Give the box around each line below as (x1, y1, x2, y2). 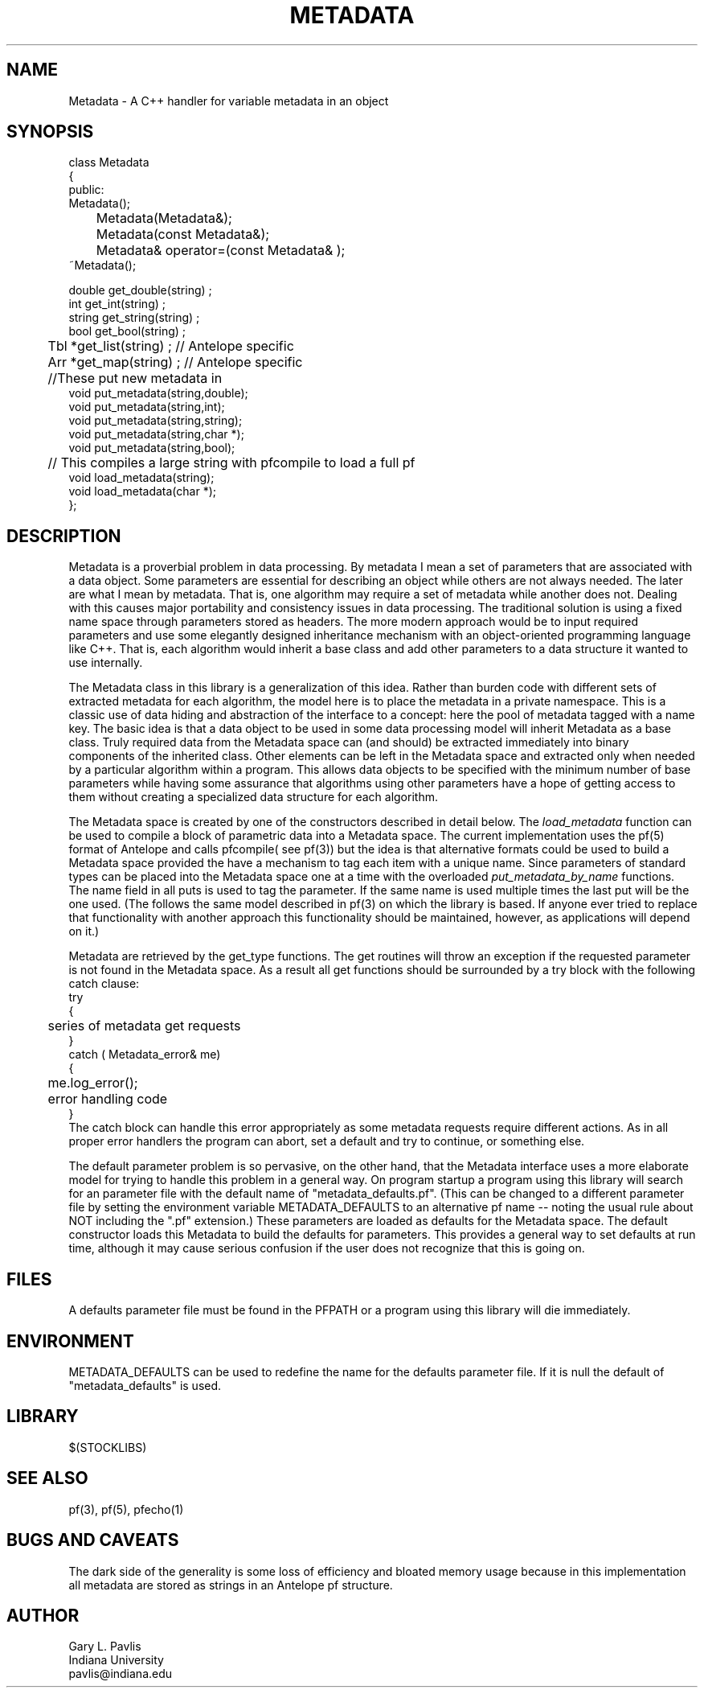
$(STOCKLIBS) (68, 1440, 147, 1454)
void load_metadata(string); (68, 471, 215, 485)
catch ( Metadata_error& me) (68, 1047, 221, 1062)
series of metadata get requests (47, 1018, 241, 1034)
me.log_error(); (47, 1075, 138, 1092)
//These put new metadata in (47, 370, 223, 387)
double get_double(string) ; (68, 283, 212, 298)
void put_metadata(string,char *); (68, 427, 244, 442)
